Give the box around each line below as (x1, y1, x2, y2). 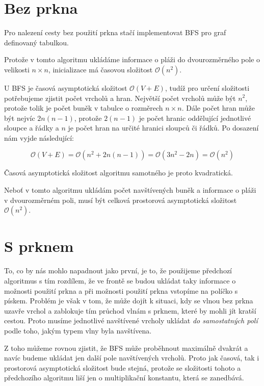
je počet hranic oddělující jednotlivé (139, 112, 251, 123)
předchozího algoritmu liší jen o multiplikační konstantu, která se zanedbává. (4, 372, 244, 383)
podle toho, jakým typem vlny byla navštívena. (4, 325, 152, 336)
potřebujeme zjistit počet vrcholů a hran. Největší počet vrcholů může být (4, 92, 236, 103)
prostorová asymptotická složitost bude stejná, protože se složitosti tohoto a (4, 362, 241, 373)
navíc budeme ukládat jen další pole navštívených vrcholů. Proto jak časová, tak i (4, 352, 259, 363)
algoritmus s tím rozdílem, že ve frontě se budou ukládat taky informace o (4, 275, 236, 286)
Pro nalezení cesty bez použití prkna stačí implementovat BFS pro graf (4, 27, 226, 38)
